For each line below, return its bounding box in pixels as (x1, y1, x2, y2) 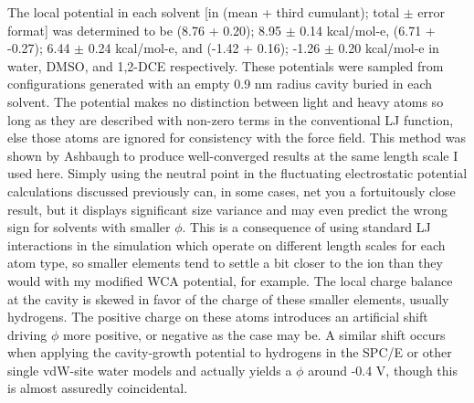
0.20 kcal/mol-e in (338, 38, 439, 58)
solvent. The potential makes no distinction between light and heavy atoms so (7, 91, 444, 111)
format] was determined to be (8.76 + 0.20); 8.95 (7, 20, 281, 39)
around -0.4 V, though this (308, 360, 458, 379)
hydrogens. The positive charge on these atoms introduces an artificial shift (7, 307, 428, 326)
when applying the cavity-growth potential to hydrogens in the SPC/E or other (7, 343, 452, 362)
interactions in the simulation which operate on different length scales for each (7, 235, 446, 254)
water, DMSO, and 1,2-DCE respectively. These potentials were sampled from (7, 56, 444, 75)
